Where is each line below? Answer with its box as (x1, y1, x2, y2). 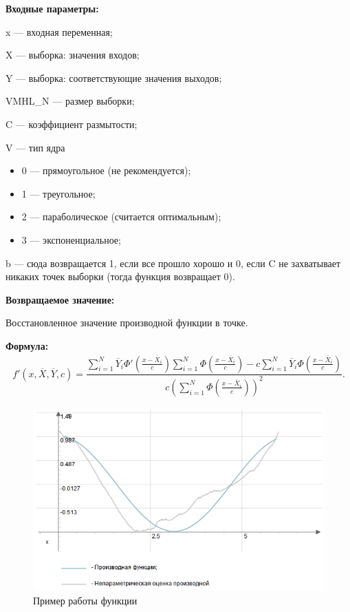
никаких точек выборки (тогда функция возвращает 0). (6, 269, 235, 284)
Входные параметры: (6, 1, 99, 15)
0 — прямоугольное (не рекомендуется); (21, 163, 191, 178)
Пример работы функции (33, 593, 138, 607)
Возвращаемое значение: (6, 292, 115, 306)
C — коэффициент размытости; (6, 116, 138, 131)
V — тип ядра (6, 140, 65, 154)
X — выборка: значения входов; (6, 48, 140, 62)
